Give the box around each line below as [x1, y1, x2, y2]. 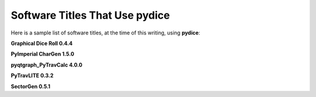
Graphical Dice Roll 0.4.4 [11, 40, 73, 47]
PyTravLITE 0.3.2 [11, 72, 54, 79]
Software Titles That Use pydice [11, 9, 170, 22]
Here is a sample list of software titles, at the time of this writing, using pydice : [11, 29, 200, 36]
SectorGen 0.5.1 [11, 82, 51, 90]
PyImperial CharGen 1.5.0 [11, 50, 74, 58]
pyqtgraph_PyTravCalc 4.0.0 [11, 61, 83, 68]
